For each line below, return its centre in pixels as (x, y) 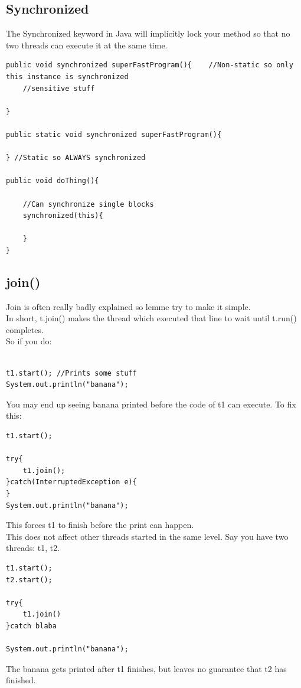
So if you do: (29, 341)
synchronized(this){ (63, 216)
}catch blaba (31, 626)
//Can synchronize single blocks (88, 204)
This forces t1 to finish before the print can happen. (100, 525)
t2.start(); (29, 580)
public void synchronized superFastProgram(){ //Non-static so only (150, 65)
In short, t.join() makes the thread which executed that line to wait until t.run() (151, 318)
